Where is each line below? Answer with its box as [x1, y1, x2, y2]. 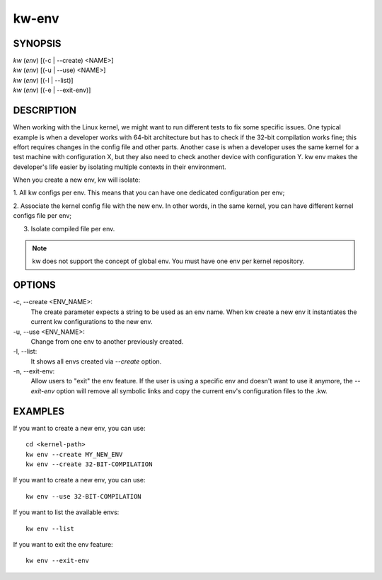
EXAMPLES [13, 405, 65, 417]
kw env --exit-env [25, 557, 90, 565]
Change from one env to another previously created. [30, 337, 184, 346]
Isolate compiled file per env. [30, 224, 115, 233]
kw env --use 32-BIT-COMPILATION [25, 492, 141, 500]
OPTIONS [13, 279, 56, 291]
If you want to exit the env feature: [13, 540, 113, 548]
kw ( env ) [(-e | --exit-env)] [13, 86, 91, 95]
